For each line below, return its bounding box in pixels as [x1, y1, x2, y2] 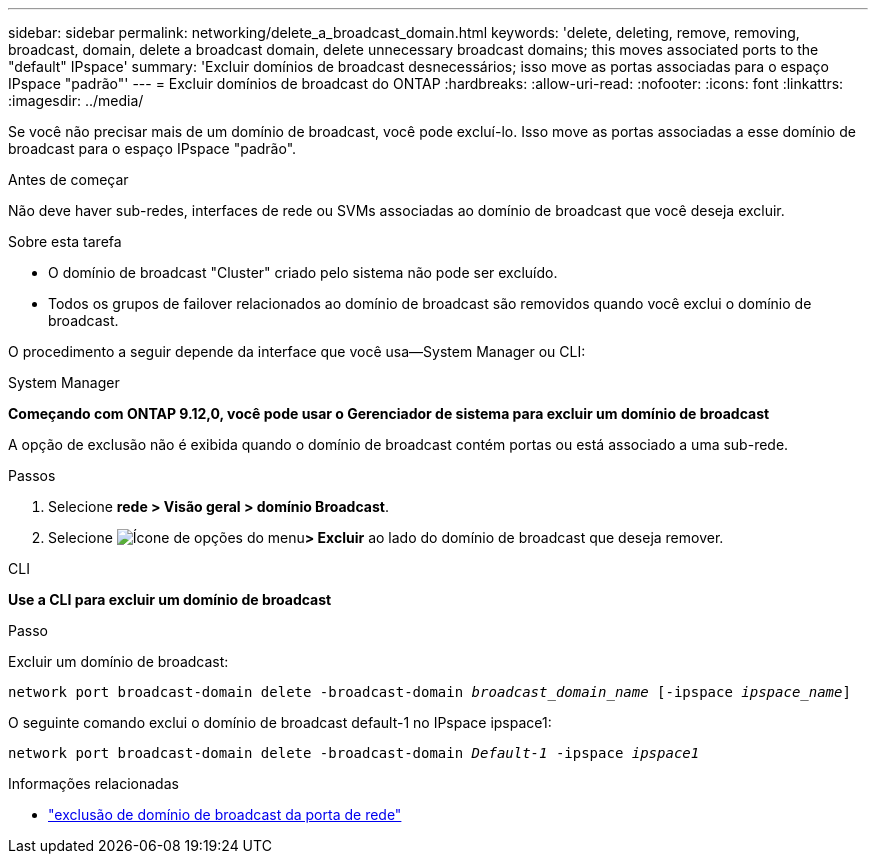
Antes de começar [8, 171, 129, 188]
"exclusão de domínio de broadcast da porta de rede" [48, 806, 402, 823]
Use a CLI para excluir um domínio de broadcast [8, 591, 332, 608]
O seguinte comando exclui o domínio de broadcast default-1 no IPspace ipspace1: [8, 714, 552, 731]
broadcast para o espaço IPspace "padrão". [8, 140, 297, 157]
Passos [8, 467, 56, 484]
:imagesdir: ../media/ [8, 92, 144, 109]
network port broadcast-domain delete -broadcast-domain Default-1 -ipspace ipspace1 [8, 745, 700, 761]
